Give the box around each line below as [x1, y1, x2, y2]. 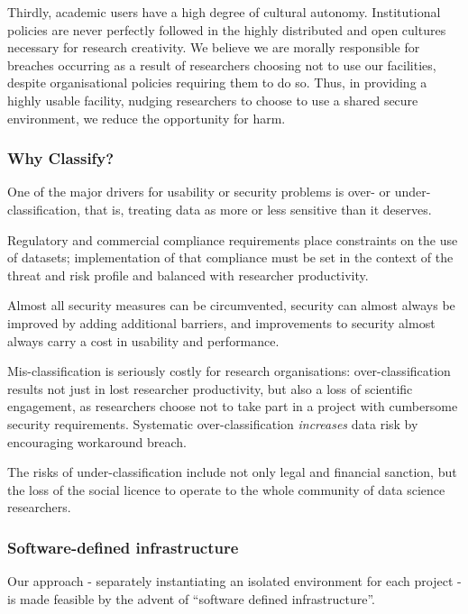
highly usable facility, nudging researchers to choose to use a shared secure [7, 90, 418, 109]
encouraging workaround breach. [7, 432, 187, 451]
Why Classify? [7, 147, 115, 170]
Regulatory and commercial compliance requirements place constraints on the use [7, 230, 458, 249]
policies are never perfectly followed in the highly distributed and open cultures [7, 20, 446, 39]
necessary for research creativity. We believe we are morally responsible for [7, 38, 420, 57]
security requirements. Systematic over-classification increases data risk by [7, 414, 418, 433]
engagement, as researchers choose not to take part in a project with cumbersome [7, 397, 458, 416]
